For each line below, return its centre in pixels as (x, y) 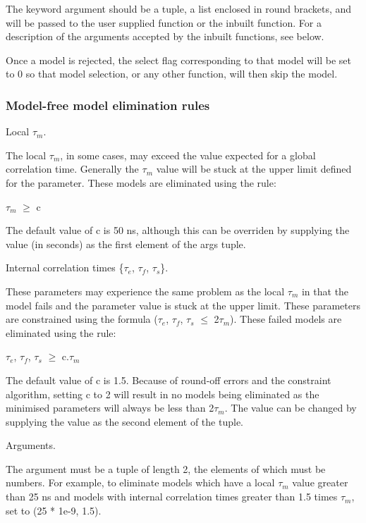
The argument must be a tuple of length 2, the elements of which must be (166, 468)
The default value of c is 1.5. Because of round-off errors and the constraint (169, 380)
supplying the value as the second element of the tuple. (124, 421)
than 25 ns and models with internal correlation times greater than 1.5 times (172, 497)
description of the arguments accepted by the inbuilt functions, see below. (165, 36)
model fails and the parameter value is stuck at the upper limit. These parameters (183, 305)
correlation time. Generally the (72, 169)
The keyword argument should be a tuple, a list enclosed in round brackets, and (179, 8)
